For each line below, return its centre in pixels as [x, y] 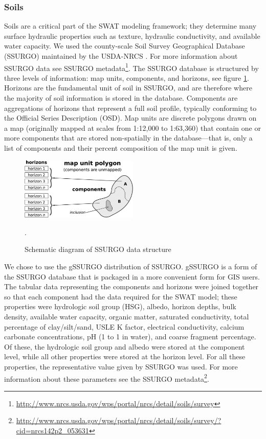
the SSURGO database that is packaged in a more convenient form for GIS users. [132, 276]
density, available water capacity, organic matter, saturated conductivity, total [127, 316]
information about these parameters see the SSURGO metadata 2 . [107, 378]
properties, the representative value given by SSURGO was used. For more [121, 366]
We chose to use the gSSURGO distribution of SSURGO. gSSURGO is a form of [131, 266]
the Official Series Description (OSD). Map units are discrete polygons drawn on [130, 118]
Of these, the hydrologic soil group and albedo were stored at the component [125, 346]
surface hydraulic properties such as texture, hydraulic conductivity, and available [132, 36]
